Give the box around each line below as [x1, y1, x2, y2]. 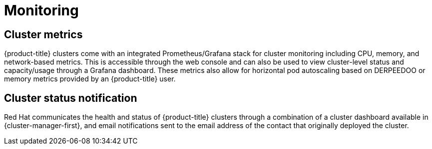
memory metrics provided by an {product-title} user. [4, 74, 176, 83]
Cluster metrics [4, 28, 83, 41]
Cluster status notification [4, 91, 137, 104]
